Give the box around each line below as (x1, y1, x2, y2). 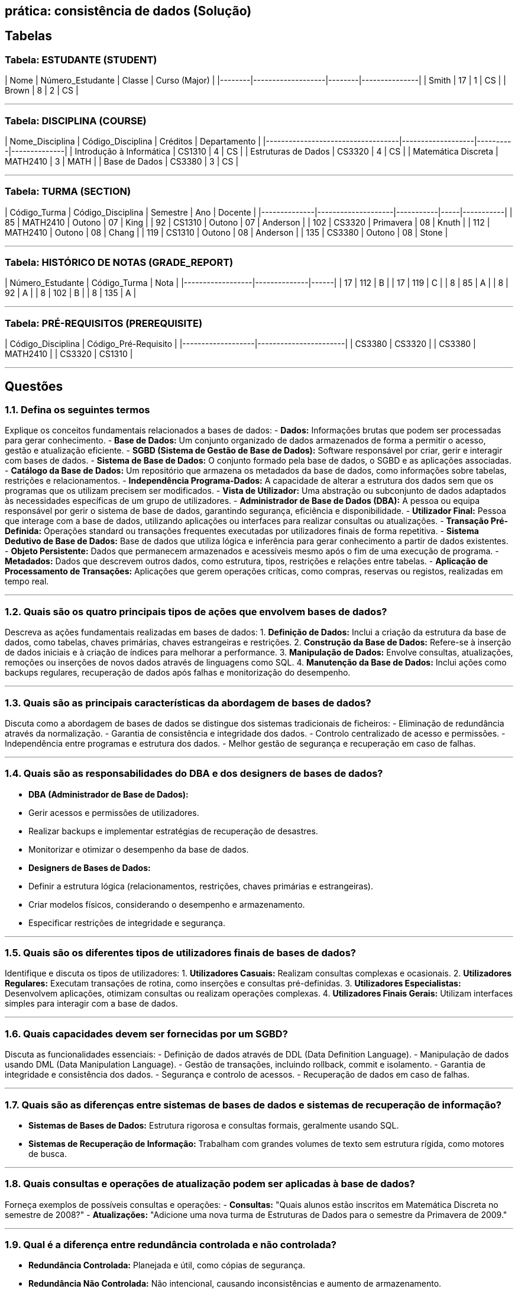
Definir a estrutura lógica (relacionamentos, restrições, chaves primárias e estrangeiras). (28, 880, 373, 891)
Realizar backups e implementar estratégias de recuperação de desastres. (28, 825, 318, 836)
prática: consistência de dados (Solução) (5, 4, 252, 18)
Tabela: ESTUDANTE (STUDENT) (5, 53, 157, 66)
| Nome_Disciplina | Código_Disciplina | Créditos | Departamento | (5, 136, 261, 146)
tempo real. (5, 576, 49, 587)
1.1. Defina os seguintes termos (5, 404, 150, 416)
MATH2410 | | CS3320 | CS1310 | (5, 349, 133, 359)
